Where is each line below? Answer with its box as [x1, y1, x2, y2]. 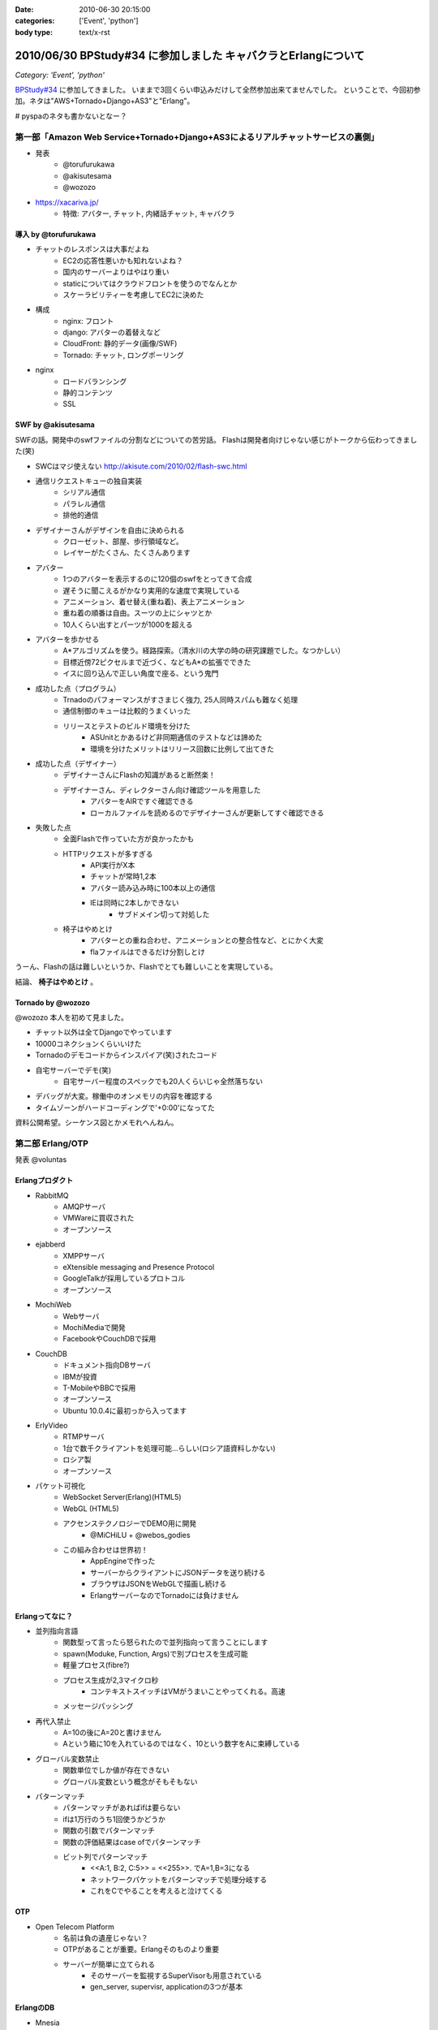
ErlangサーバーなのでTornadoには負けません [90, 1590, 239, 1600]
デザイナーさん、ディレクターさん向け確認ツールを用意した [62, 784, 261, 795]
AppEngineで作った [90, 1556, 156, 1566]
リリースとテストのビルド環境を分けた [62, 721, 191, 731]
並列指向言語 [35, 1626, 79, 1635]
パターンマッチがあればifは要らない [62, 1803, 181, 1812]
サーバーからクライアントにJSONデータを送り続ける [90, 1567, 266, 1577]
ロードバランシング [62, 376, 127, 386]
